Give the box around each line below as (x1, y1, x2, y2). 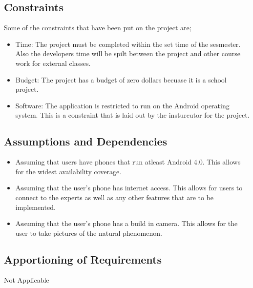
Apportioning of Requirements (4, 251, 162, 267)
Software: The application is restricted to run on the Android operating (15, 100, 230, 110)
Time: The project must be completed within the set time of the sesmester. (15, 39, 241, 49)
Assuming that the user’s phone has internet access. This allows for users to (15, 183, 243, 193)
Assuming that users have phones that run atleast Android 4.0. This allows (15, 157, 241, 167)
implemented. (15, 202, 56, 212)
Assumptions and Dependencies (4, 134, 168, 149)
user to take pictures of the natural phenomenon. (15, 227, 162, 238)
